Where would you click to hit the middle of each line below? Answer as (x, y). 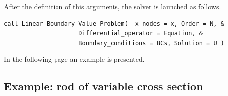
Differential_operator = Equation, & (141, 33)
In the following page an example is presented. (74, 59)
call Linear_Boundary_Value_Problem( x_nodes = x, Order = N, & (114, 24)
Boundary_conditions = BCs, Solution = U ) (151, 43)
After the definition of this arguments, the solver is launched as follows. (113, 6)
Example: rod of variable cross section (104, 86)
